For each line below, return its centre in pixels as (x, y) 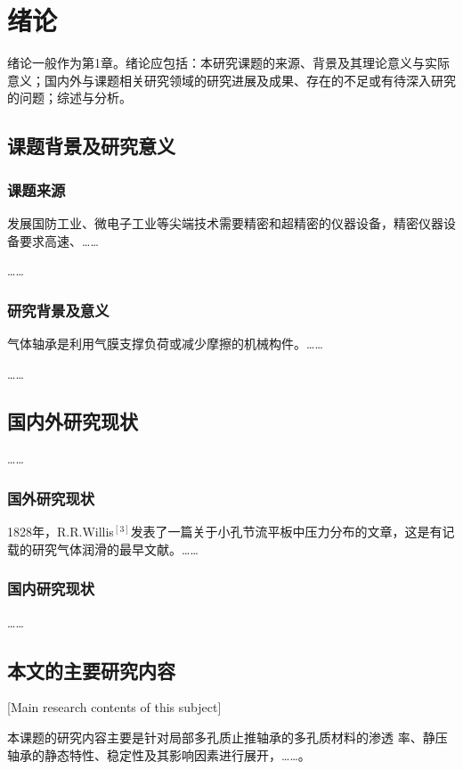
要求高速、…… (59, 240)
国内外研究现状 (73, 421)
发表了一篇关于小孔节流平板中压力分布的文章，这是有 (286, 532)
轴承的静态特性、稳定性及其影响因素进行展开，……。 (159, 754)
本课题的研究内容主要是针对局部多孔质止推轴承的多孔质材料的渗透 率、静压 (227, 737)
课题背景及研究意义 (91, 146)
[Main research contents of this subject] (114, 707)
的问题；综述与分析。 (69, 98)
